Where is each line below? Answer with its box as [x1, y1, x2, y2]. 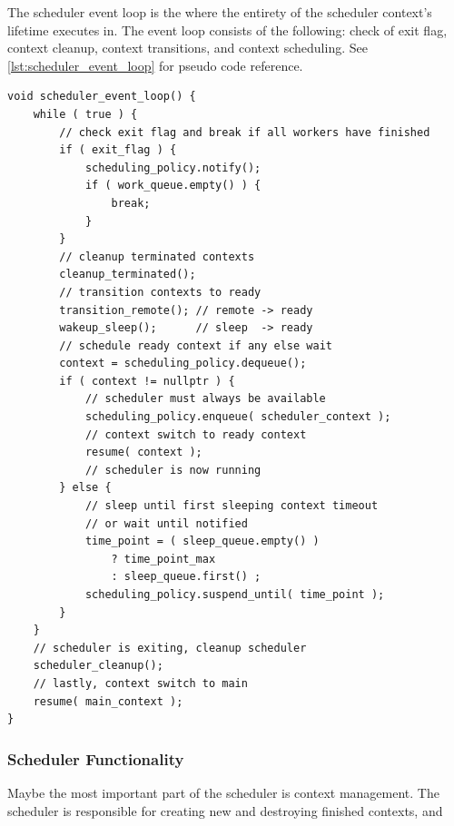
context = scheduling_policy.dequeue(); [59, 357, 307, 370]
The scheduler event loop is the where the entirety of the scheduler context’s [7, 3, 432, 21]
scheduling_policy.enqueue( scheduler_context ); [84, 410, 391, 424]
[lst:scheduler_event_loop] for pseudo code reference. [7, 55, 303, 74]
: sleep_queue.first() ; [111, 570, 262, 584]
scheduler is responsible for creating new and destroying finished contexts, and [7, 801, 443, 820]
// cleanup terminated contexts [59, 250, 255, 263]
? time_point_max [111, 552, 216, 565]
